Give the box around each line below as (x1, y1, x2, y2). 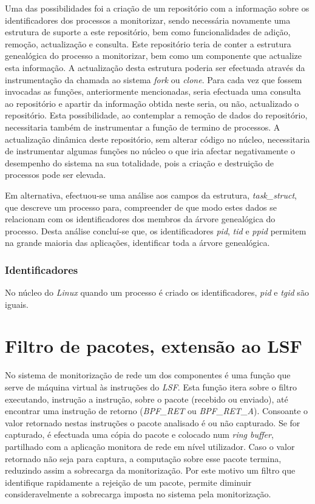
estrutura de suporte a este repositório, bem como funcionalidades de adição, (5, 26, 291, 38)
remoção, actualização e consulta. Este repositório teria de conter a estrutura (5, 37, 291, 50)
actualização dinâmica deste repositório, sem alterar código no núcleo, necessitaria (5, 132, 310, 145)
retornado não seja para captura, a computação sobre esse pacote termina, (5, 452, 282, 465)
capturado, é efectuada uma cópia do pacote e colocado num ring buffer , (5, 428, 274, 441)
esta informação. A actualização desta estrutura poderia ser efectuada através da (5, 61, 305, 73)
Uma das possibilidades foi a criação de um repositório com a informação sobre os (5, 2, 310, 14)
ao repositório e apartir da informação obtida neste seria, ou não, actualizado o (5, 97, 299, 109)
